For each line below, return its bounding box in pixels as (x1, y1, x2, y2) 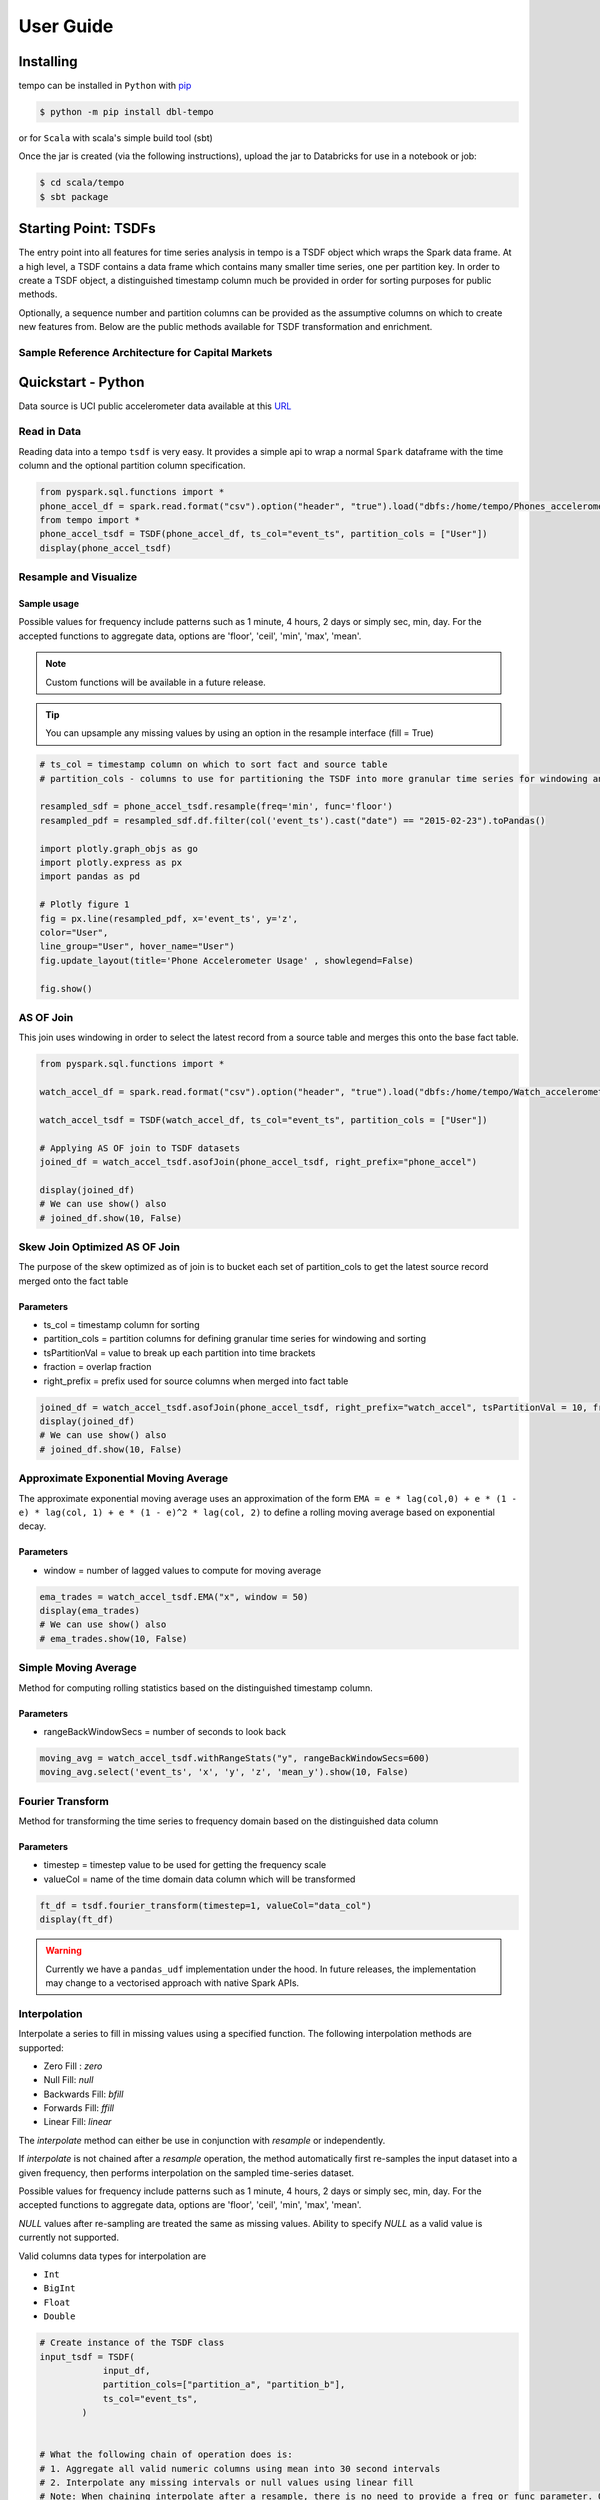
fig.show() (39, 983, 93, 994)
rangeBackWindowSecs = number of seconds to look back (43, 1725, 287, 1737)
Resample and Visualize (18, 570, 138, 584)
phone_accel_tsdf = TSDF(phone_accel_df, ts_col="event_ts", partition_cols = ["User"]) (39, 528, 489, 540)
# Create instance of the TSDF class (39, 2337, 225, 2349)
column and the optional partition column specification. (18, 460, 246, 472)
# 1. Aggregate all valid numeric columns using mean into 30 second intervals (39, 2463, 441, 2474)
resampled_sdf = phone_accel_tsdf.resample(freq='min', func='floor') (39, 801, 394, 812)
